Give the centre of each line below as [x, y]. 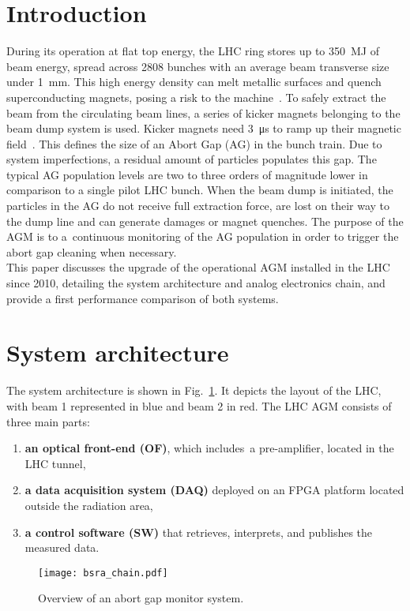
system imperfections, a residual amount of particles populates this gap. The [192, 159]
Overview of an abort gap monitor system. [141, 598]
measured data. [62, 547]
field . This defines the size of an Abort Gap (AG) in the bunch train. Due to [194, 143]
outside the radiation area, [89, 505]
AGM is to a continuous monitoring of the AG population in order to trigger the [203, 236]
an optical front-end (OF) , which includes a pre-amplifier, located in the [209, 448]
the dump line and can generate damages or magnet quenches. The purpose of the [205, 221]
